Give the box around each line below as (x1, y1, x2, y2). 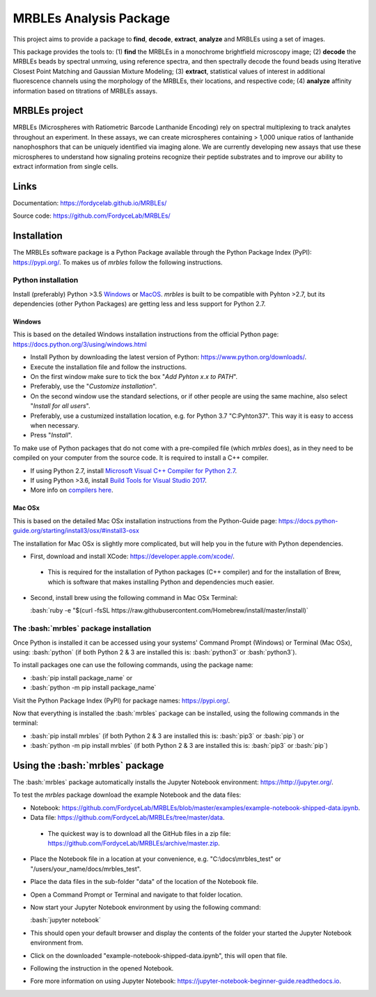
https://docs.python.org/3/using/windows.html (13, 340, 147, 348)
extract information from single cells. (13, 162, 118, 170)
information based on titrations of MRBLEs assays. (13, 87, 158, 95)
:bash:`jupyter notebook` (30, 916, 101, 924)
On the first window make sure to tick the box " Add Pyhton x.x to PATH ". (30, 373, 238, 381)
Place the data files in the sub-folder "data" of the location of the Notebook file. (30, 878, 259, 886)
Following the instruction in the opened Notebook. (30, 964, 174, 973)
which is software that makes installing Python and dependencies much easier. (47, 578, 274, 586)
